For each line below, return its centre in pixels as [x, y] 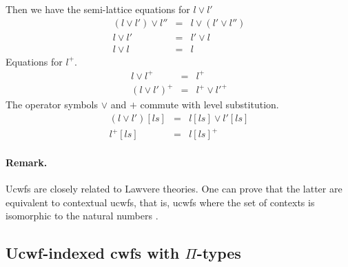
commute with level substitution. [209, 105]
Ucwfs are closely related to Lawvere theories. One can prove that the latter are [174, 189]
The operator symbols [52, 105]
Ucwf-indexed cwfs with [93, 253]
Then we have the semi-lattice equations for [98, 9]
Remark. [27, 162]
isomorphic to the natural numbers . [82, 216]
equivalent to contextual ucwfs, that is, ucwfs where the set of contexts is [160, 202]
